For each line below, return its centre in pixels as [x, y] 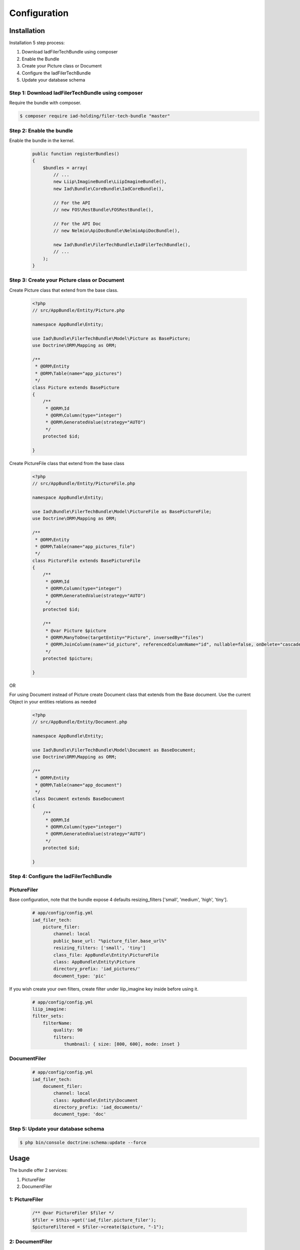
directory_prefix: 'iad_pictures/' [97, 969]
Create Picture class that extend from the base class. [64, 290]
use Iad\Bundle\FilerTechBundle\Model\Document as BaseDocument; [114, 750]
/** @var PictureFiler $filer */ [73, 1213]
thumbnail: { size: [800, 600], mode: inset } [122, 1044]
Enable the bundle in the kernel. [42, 140]
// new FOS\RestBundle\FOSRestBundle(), [103, 209]
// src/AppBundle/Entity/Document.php [80, 722]
